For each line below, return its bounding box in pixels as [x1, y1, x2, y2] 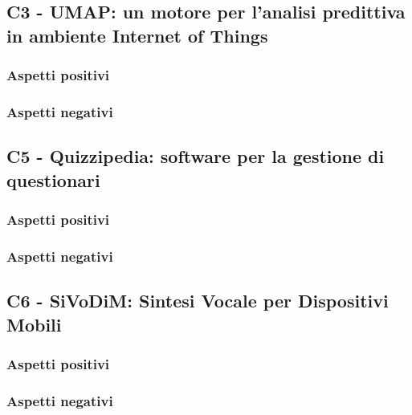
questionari [6, 167, 100, 192]
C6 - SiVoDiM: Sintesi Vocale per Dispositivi [6, 288, 389, 313]
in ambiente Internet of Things [6, 22, 268, 47]
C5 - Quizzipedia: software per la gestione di [6, 144, 385, 169]
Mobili [6, 311, 62, 336]
